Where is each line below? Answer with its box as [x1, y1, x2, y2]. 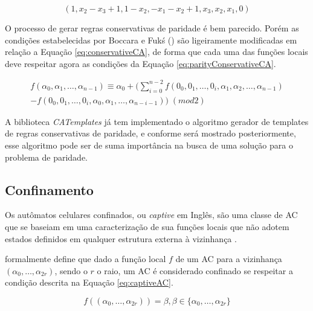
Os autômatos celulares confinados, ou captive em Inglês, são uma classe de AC [5, 208, 298, 221]
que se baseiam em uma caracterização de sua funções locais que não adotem [5, 220, 289, 232]
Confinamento [5, 180, 94, 199]
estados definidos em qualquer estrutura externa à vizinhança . [5, 232, 237, 245]
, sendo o [54, 264, 88, 277]
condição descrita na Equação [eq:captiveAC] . [5, 276, 173, 289]
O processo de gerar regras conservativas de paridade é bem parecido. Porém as [5, 22, 299, 34]
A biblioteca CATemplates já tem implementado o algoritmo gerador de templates [5, 115, 309, 127]
